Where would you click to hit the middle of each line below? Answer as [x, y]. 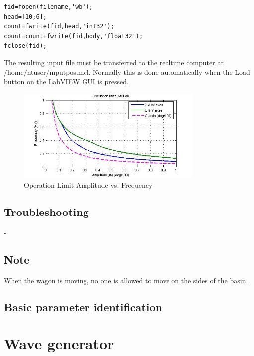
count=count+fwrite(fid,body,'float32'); [74, 36]
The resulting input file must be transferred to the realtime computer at [114, 62]
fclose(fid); [25, 46]
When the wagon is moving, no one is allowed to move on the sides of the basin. [126, 280]
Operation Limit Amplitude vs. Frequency [88, 184]
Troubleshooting [46, 211]
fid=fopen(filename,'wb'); [48, 7]
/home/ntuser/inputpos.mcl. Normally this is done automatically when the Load [127, 72]
